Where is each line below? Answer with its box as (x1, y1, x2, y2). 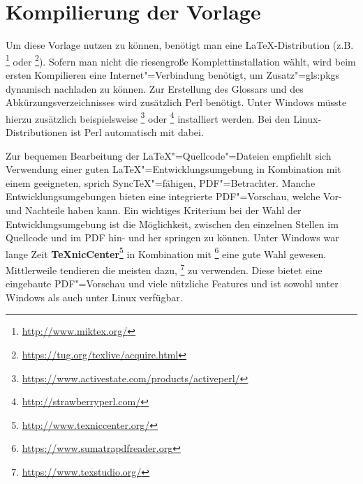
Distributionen (6, 125, 68, 139)
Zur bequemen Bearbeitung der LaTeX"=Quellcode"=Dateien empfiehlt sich (6, 148, 332, 162)
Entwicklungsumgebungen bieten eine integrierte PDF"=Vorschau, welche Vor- (6, 189, 342, 204)
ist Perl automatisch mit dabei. (71, 125, 204, 139)
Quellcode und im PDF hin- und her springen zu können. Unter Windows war (6, 230, 339, 245)
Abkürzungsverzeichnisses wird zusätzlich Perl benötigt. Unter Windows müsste (6, 95, 347, 109)
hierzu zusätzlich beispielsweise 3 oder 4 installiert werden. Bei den (6, 109, 290, 126)
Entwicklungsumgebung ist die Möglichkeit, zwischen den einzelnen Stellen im (6, 216, 339, 231)
